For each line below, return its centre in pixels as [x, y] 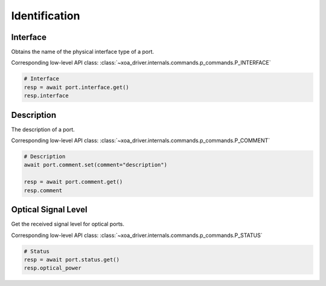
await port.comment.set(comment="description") [95, 165]
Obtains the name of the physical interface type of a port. [82, 52]
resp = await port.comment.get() [73, 182]
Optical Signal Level [49, 210]
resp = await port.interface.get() [76, 87]
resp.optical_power [53, 268]
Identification [46, 16]
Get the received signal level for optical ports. [68, 224]
